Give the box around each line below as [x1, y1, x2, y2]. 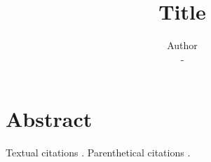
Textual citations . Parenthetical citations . [6, 145, 191, 160]
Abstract [6, 104, 93, 133]
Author [167, 38, 198, 53]
